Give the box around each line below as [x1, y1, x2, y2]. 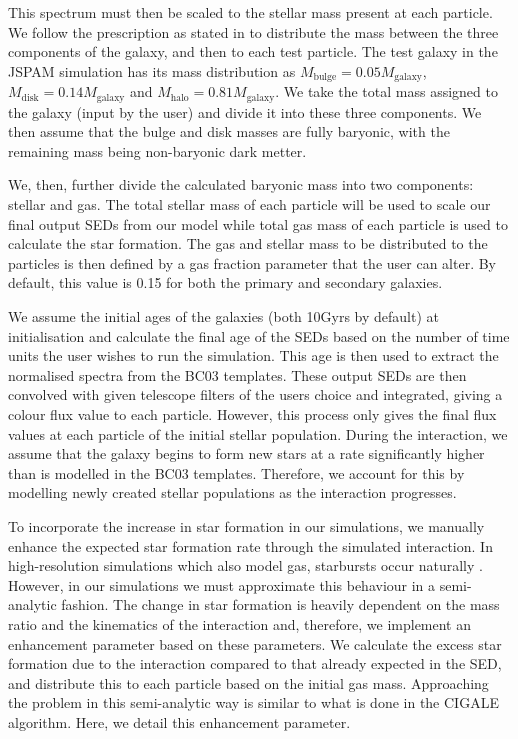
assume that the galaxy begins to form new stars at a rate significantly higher [8, 443, 485, 464]
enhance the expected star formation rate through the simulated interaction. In [8, 535, 493, 556]
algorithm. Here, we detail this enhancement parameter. [8, 711, 351, 732]
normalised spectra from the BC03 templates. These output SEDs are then [8, 364, 467, 385]
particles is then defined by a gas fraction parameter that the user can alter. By [8, 252, 496, 273]
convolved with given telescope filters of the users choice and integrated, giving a [8, 384, 503, 405]
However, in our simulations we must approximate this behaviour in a [8, 574, 436, 595]
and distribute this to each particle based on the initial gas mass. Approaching [8, 672, 489, 693]
